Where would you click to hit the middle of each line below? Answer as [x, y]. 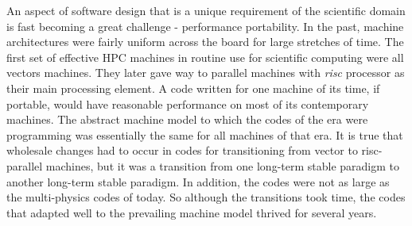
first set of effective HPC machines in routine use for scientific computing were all [205, 57]
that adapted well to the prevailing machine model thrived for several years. [192, 212]
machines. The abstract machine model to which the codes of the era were [187, 119]
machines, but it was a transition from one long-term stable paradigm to [223, 165]
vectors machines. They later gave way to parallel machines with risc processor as [206, 73]
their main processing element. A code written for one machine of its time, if [193, 88]
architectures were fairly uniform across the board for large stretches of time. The [205, 42]
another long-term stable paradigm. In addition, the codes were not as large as [198, 181]
